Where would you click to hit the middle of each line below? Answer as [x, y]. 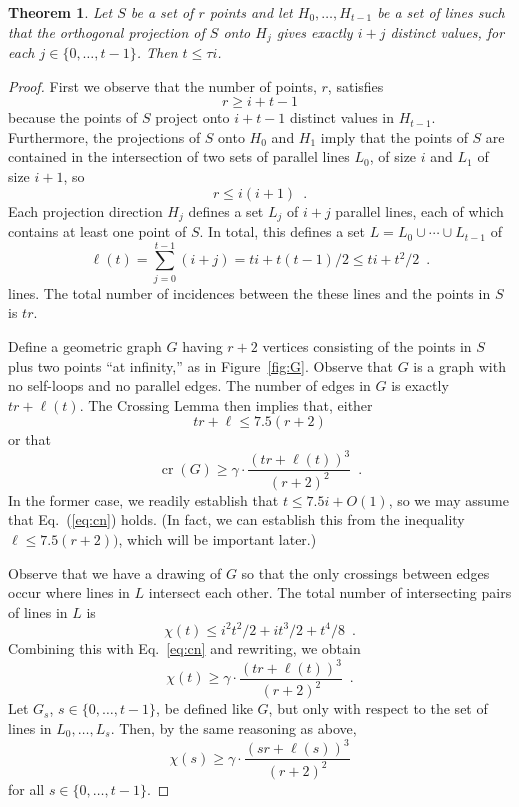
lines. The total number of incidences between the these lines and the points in [249, 292]
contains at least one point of [97, 231]
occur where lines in [69, 592]
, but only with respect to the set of [378, 708]
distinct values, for [447, 31]
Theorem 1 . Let [60, 12]
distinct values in [342, 117]
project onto [192, 117]
